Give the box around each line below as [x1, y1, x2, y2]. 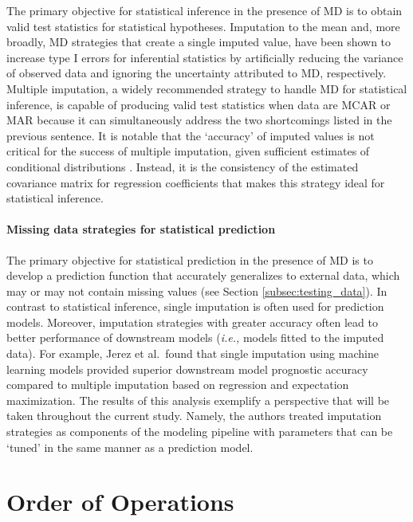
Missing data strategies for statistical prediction [6, 221, 276, 237]
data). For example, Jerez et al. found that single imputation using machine [6, 345, 379, 362]
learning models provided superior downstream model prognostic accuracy [6, 360, 368, 377]
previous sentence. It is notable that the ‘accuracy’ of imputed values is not [6, 127, 375, 143]
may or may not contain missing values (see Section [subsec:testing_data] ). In [6, 282, 387, 299]
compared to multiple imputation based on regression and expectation [6, 376, 349, 393]
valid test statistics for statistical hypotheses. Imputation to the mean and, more [6, 18, 400, 34]
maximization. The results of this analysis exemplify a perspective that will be [6, 391, 390, 408]
